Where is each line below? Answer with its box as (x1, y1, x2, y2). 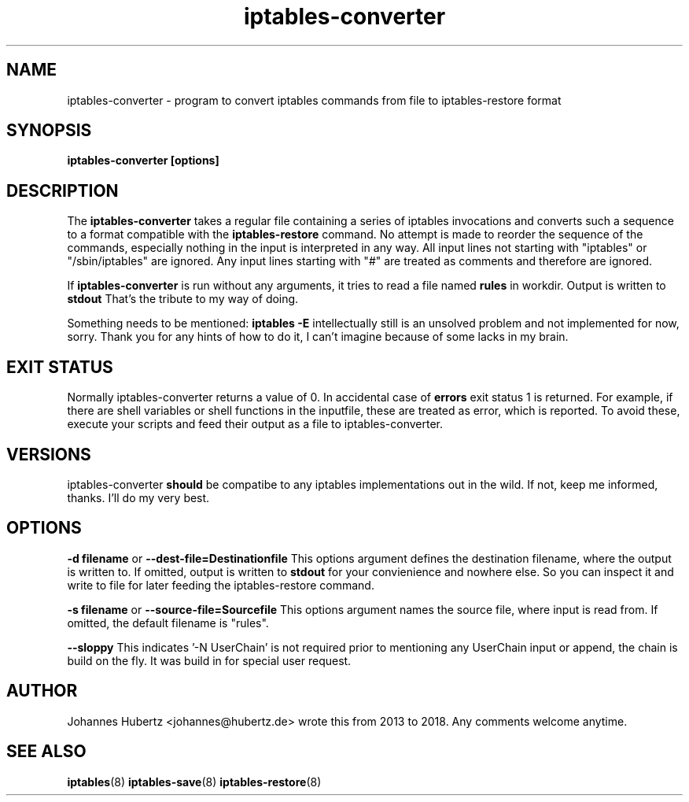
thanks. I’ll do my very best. (67, 490, 210, 504)
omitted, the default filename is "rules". (67, 615, 269, 630)
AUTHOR (6, 681, 78, 701)
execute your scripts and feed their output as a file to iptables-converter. (67, 417, 444, 431)
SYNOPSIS (6, 120, 92, 141)
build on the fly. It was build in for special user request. (67, 653, 352, 667)
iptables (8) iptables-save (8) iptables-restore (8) (67, 774, 322, 789)
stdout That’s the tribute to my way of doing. (67, 292, 299, 306)
